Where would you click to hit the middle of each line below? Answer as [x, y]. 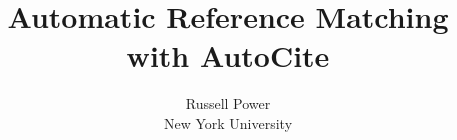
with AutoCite [228, 55]
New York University [228, 122]
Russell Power [228, 103]
